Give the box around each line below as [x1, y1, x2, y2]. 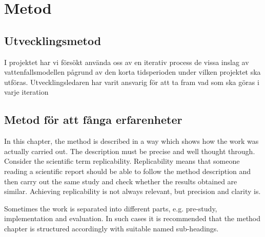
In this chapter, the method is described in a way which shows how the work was [4, 136, 259, 146]
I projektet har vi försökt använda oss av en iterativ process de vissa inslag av [4, 56, 249, 67]
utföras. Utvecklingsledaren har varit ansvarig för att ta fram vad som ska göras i [4, 76, 259, 87]
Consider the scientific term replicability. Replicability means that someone [4, 156, 240, 166]
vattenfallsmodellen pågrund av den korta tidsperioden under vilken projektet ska [4, 67, 261, 77]
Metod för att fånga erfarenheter [4, 112, 182, 127]
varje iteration [4, 87, 49, 97]
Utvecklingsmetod [4, 32, 101, 48]
